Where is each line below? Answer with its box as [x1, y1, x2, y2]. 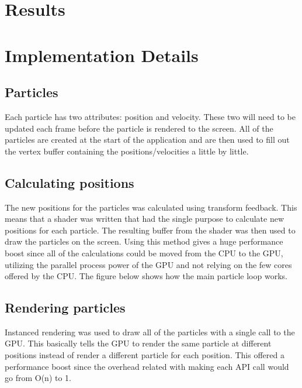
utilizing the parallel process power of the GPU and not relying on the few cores [5, 258, 292, 270]
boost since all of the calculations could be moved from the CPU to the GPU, [5, 246, 283, 259]
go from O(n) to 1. [5, 372, 71, 384]
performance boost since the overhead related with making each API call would [5, 360, 289, 372]
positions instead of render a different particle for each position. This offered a [5, 349, 284, 361]
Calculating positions [5, 173, 134, 191]
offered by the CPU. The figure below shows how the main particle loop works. [5, 270, 287, 282]
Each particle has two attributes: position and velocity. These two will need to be [5, 110, 296, 122]
